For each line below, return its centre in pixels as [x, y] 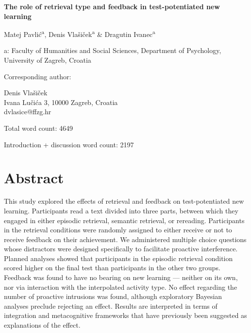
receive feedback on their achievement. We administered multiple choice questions [125, 239]
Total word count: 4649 [38, 128]
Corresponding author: [38, 76]
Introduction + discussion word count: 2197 [69, 144]
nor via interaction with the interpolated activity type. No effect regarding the [121, 287]
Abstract [34, 178]
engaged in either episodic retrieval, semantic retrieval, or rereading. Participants [124, 220]
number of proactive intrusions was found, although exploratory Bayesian [113, 296]
